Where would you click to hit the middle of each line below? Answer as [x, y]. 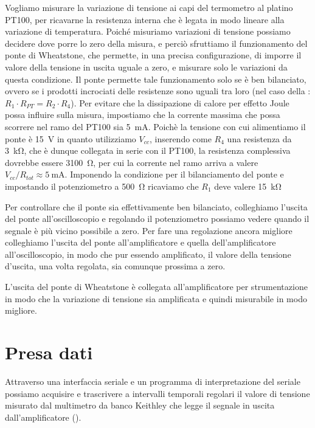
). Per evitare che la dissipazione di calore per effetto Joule [180, 102]
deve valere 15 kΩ [248, 186]
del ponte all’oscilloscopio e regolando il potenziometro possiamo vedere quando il [157, 219]
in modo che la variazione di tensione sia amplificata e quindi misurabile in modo [156, 298]
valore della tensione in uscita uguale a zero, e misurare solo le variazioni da [146, 67]
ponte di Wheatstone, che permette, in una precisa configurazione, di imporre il [153, 55]
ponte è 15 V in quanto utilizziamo [71, 138]
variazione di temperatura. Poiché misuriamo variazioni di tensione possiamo [148, 31]
